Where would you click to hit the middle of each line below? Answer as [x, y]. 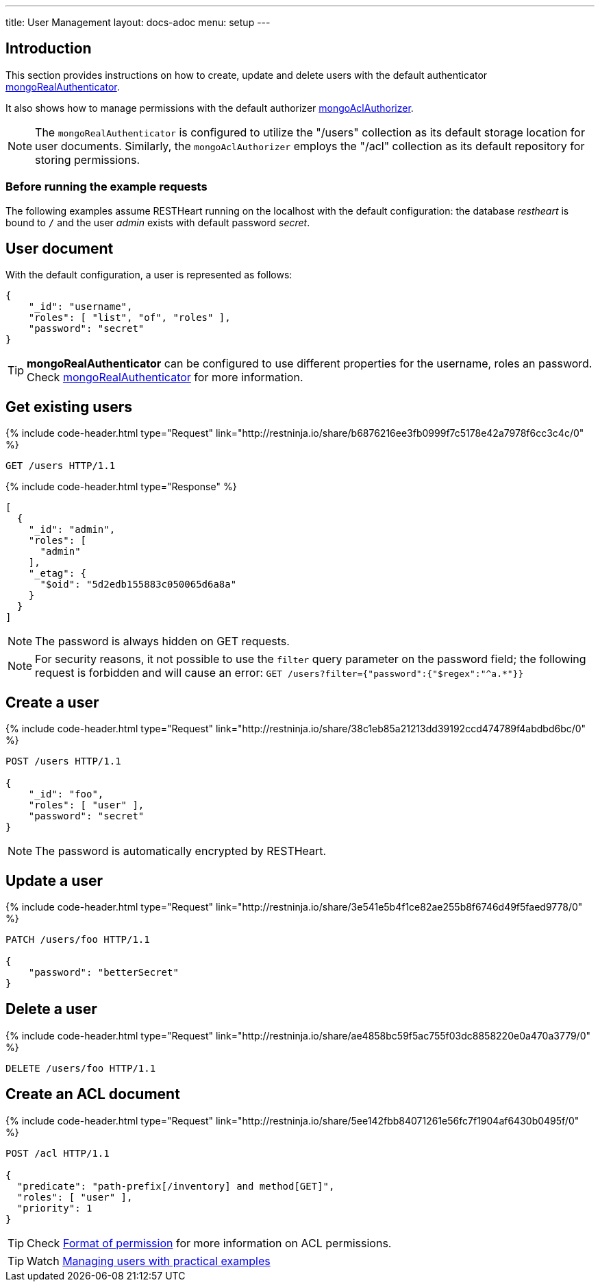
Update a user [54, 880]
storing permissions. [88, 159]
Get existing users [69, 407]
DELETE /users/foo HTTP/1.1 [81, 1068]
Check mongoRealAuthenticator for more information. [165, 377]
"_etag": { [58, 574]
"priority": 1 [54, 1208]
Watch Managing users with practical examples [149, 1261]
